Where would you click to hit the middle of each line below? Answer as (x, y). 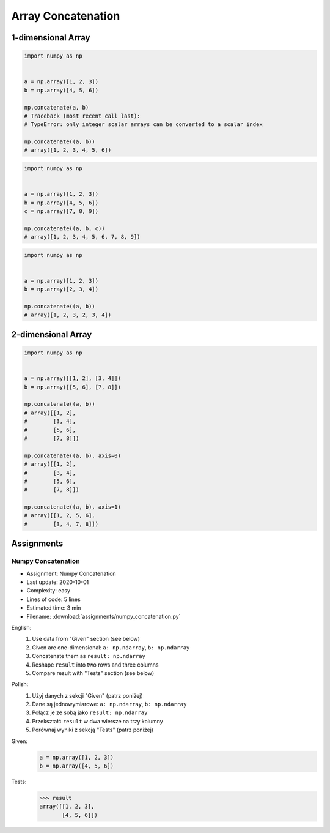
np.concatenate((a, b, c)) (64, 228)
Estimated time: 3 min (54, 608)
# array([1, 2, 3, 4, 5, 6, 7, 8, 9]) (82, 237)
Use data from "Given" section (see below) (86, 639)
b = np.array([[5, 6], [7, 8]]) (73, 387)
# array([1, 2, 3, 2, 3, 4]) (68, 315)
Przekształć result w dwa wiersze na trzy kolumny (97, 721)
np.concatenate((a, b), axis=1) (73, 507)
